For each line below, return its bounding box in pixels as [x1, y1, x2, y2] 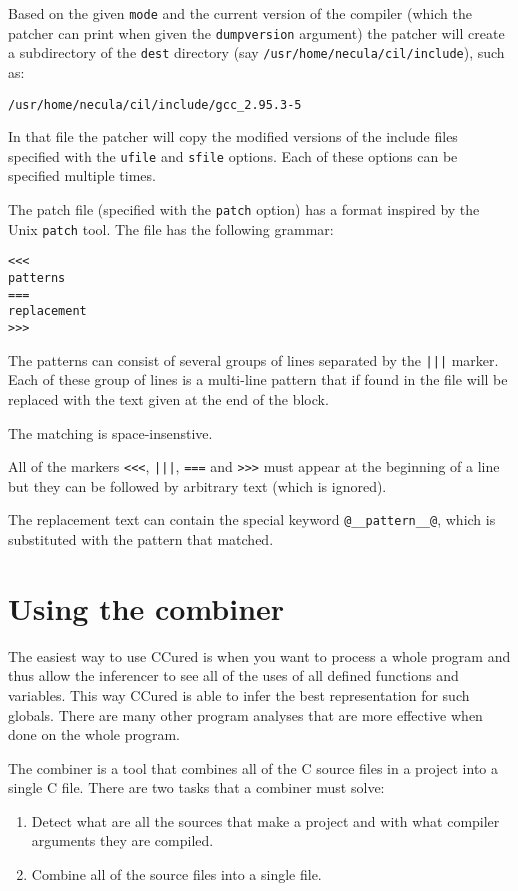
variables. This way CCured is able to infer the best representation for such [8, 684, 470, 705]
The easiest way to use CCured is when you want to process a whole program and [8, 645, 511, 666]
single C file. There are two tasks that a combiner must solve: [8, 777, 385, 798]
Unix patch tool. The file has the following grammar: [8, 218, 334, 239]
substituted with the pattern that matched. [8, 529, 274, 549]
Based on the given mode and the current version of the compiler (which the [8, 3, 472, 23]
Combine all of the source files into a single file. [31, 864, 322, 885]
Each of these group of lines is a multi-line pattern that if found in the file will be [8, 369, 508, 390]
